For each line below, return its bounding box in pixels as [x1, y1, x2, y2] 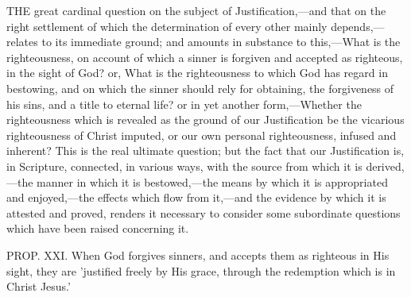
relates [6, 33, 38, 50]
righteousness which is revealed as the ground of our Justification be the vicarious [6, 111, 405, 128]
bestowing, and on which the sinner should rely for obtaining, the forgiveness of [6, 79, 394, 96]
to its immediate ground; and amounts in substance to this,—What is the [41, 33, 401, 50]
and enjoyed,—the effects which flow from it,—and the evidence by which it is [6, 189, 386, 206]
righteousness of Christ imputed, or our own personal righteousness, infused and [6, 126, 397, 143]
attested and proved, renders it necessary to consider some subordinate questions [6, 204, 401, 221]
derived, [366, 157, 405, 174]
